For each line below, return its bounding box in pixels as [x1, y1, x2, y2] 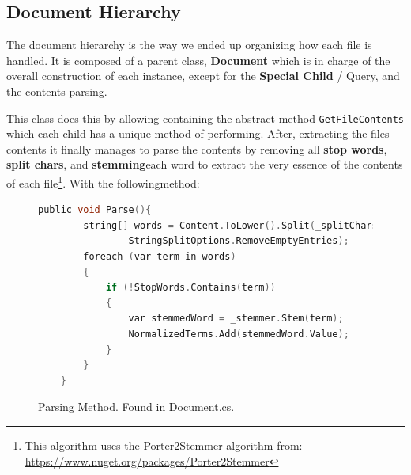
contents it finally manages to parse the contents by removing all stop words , [6, 140, 387, 157]
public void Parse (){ [38, 204, 152, 216]
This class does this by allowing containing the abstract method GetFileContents [6, 109, 404, 126]
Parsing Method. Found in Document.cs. [38, 398, 235, 415]
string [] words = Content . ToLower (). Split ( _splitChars [83, 219, 378, 231]
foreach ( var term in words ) [83, 251, 236, 263]
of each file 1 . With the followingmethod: [6, 173, 200, 191]
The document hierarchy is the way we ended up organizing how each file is [6, 36, 372, 53]
